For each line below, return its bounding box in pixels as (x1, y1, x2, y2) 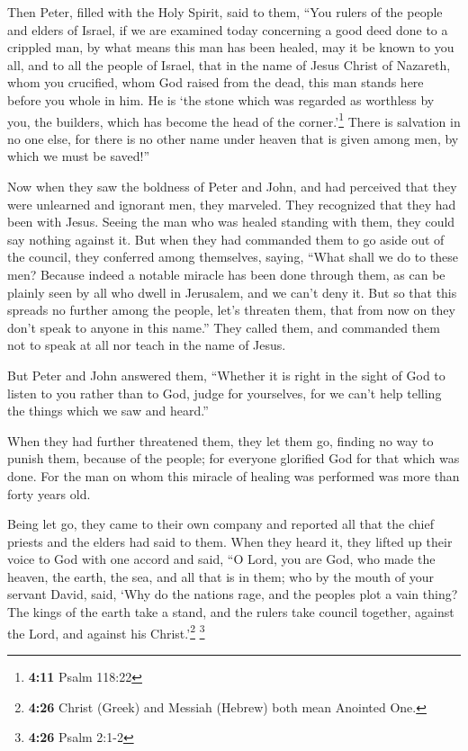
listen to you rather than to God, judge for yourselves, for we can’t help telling (7, 383, 442, 402)
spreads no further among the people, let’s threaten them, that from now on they (7, 300, 455, 319)
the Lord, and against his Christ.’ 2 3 (7, 621, 205, 642)
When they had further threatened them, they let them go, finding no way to (7, 431, 434, 450)
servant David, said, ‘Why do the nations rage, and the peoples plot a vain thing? (7, 585, 458, 603)
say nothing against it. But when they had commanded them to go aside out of (7, 229, 445, 248)
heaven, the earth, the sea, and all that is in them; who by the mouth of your (7, 567, 434, 586)
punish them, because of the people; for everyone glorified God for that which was (7, 449, 460, 468)
